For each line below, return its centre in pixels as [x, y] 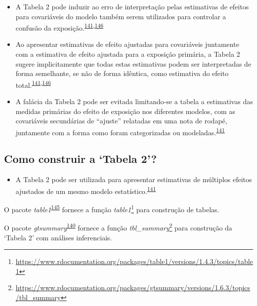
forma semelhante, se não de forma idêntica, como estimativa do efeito [122, 73]
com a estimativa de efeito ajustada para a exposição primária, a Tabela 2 [128, 54]
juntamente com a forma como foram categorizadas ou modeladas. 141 [120, 131]
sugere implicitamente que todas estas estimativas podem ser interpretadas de [133, 63]
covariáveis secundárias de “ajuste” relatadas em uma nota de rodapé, [121, 121]
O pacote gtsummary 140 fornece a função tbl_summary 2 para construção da [118, 227]
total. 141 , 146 [33, 84]
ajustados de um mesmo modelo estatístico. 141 [86, 190]
